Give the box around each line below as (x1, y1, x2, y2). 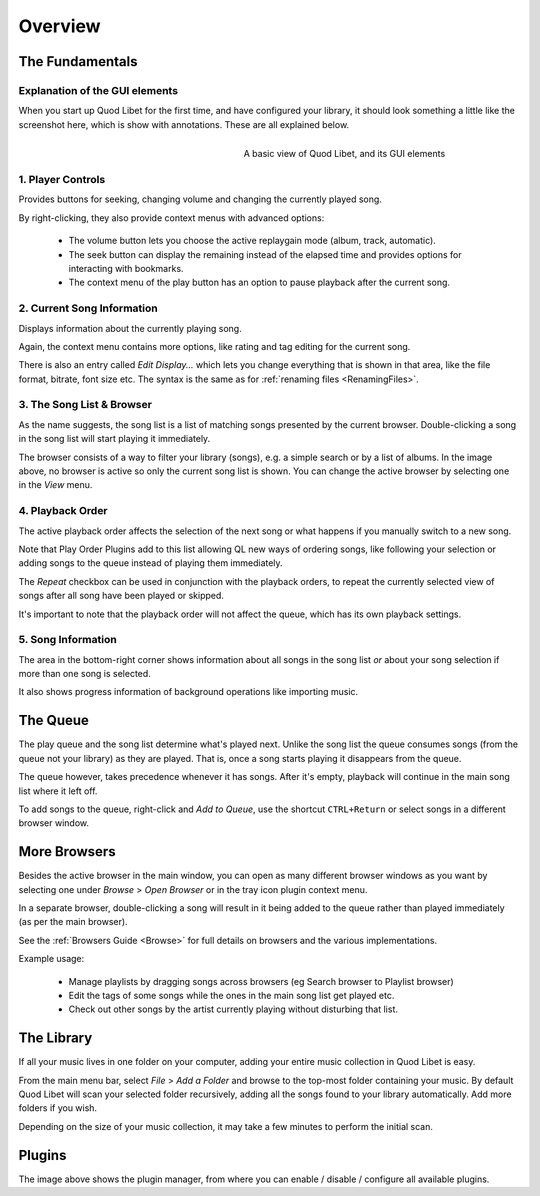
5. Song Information (18, 633, 117, 647)
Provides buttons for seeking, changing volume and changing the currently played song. (18, 193, 382, 205)
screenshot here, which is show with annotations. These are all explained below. (18, 118, 350, 130)
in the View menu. (18, 479, 93, 491)
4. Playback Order (18, 504, 109, 518)
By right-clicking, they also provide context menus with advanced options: (18, 211, 325, 224)
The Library (18, 1030, 93, 1047)
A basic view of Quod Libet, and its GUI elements (243, 147, 446, 159)
